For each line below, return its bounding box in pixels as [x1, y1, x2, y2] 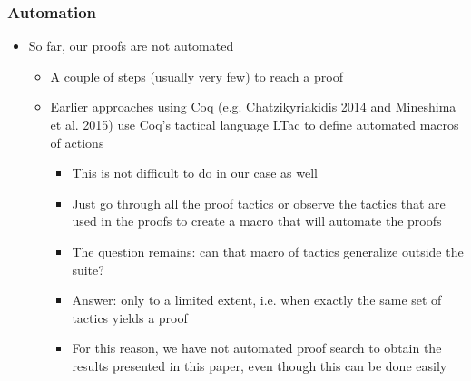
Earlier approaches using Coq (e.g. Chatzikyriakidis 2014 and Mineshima [50, 97, 456, 116]
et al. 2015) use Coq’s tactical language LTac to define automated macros [50, 115, 459, 133]
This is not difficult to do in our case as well [72, 163, 318, 182]
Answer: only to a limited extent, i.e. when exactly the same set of [72, 290, 442, 309]
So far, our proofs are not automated [28, 36, 234, 55]
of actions [50, 132, 104, 151]
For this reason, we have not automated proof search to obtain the [72, 338, 442, 357]
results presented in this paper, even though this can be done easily [72, 356, 447, 375]
